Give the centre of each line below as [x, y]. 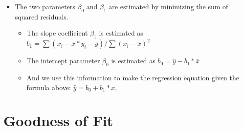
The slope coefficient [57, 33]
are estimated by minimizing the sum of [168, 6]
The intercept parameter [63, 61]
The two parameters [45, 6]
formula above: [49, 87]
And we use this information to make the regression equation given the [133, 77]
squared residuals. [42, 16]
